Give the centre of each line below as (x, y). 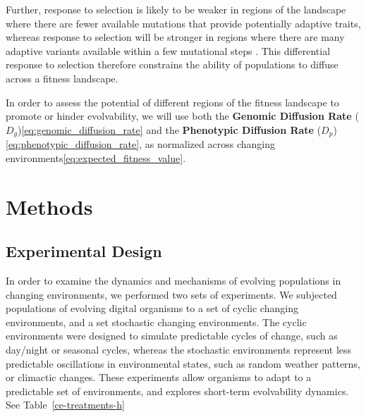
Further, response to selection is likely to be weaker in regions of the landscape (176, 9)
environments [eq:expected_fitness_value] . (96, 157)
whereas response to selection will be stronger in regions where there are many (175, 37)
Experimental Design (84, 251)
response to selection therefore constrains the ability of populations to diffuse (172, 64)
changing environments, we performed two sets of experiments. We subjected (171, 294)
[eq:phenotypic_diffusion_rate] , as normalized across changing (140, 144)
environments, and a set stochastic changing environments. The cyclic (156, 322)
